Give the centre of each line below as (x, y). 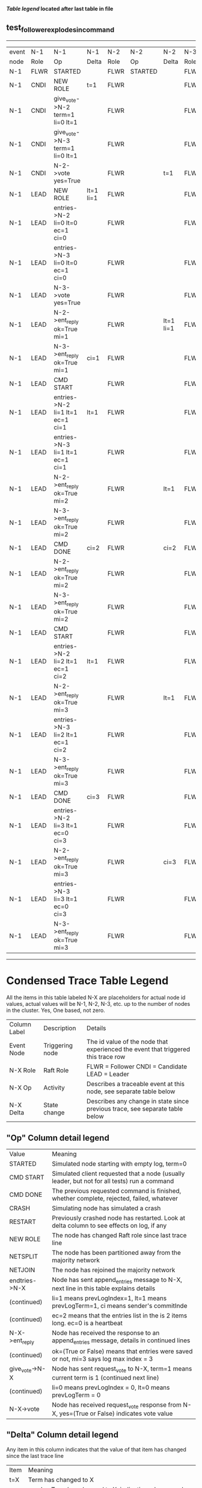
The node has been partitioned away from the (117, 1253)
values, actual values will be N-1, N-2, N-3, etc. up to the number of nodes (98, 1004)
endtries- (23, 1280)
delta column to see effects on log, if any (109, 1226)
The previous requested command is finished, (117, 1191)
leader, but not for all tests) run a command (113, 1181)
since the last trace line (35, 1455)
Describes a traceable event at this (136, 1084)
